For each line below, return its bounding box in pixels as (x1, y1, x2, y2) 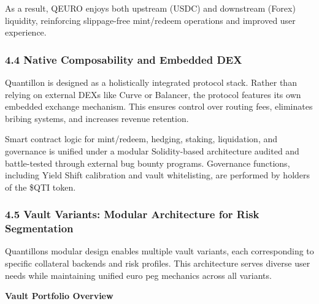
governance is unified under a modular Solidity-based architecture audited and (5, 144, 299, 157)
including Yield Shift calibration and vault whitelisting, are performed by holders (5, 169, 310, 181)
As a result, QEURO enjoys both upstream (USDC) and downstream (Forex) (5, 2, 296, 14)
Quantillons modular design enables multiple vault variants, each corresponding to (5, 245, 314, 257)
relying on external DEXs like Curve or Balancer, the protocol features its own (5, 88, 301, 101)
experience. (5, 26, 47, 39)
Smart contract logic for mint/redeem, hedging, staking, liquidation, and (5, 132, 278, 145)
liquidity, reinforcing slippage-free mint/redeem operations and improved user (5, 13, 296, 26)
